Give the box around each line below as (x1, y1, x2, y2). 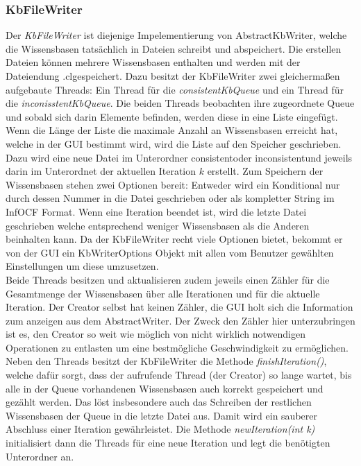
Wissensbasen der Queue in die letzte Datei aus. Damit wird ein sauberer (6, 408, 317, 422)
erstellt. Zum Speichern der (207, 164, 324, 178)
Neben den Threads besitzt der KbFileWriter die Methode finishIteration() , (6, 354, 327, 368)
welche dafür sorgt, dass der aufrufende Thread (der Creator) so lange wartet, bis (6, 368, 352, 382)
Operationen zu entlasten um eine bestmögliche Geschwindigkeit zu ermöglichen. (6, 340, 349, 354)
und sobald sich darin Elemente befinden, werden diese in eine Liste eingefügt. (6, 109, 338, 123)
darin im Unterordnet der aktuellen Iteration (6, 164, 196, 178)
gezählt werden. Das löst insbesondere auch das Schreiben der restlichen (6, 395, 312, 409)
